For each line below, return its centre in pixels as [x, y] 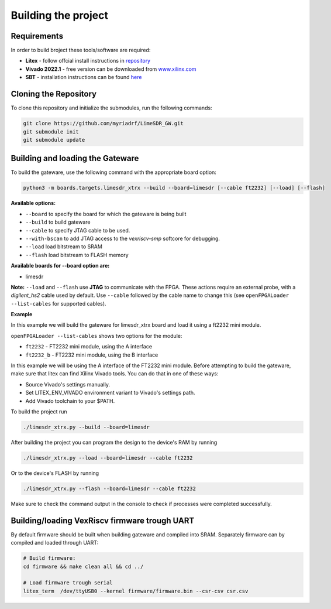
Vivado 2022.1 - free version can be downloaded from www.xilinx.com [111, 69]
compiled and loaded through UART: [55, 543]
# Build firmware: [49, 558]
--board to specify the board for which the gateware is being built [106, 214]
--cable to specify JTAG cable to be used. [78, 230]
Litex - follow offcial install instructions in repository [88, 61]
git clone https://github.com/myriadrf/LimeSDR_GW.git [103, 124]
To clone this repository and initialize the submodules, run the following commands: [112, 108]
